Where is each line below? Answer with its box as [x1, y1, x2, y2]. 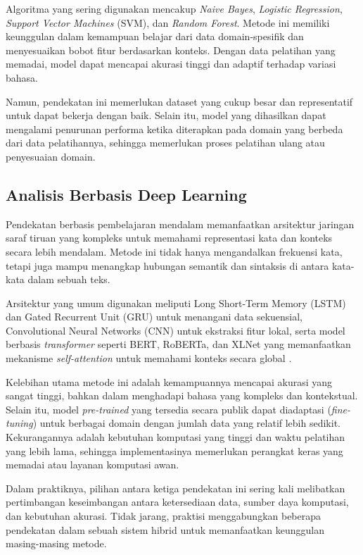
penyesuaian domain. [6, 149, 96, 163]
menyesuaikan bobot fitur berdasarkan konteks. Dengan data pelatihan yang [6, 42, 336, 57]
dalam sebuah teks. [27, 272, 110, 287]
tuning [6, 416, 33, 430]
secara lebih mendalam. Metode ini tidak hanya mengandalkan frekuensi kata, [6, 244, 343, 258]
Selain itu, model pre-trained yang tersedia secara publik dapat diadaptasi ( [6, 401, 331, 416]
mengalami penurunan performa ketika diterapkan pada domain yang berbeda [6, 121, 343, 136]
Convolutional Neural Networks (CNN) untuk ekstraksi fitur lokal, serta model [6, 323, 345, 337]
